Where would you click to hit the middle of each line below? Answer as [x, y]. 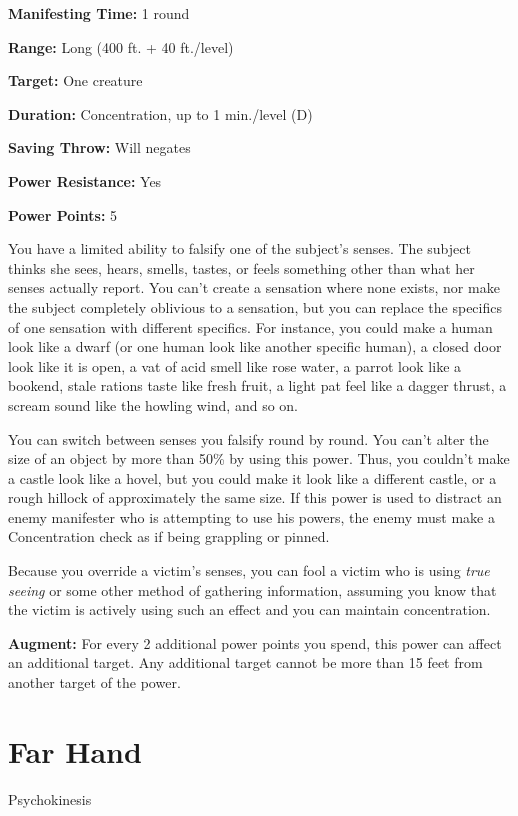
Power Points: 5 [63, 214]
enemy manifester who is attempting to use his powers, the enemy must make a [251, 516]
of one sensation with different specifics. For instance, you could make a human [250, 326]
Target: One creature [75, 80]
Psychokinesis [50, 798]
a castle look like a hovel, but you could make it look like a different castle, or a [252, 477]
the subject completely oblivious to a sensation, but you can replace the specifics [255, 306]
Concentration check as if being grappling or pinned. [169, 536]
